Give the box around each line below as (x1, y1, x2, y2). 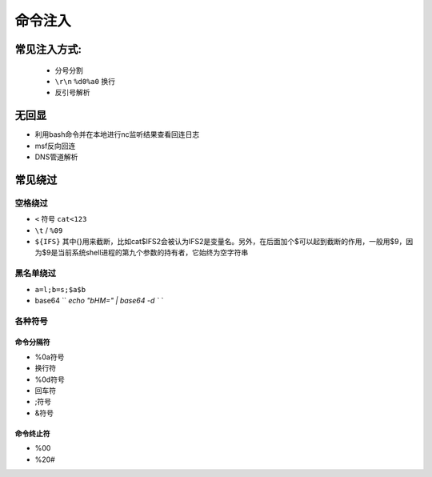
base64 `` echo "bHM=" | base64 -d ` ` (34, 295, 164, 305)
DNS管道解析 (34, 152, 78, 162)
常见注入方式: (14, 42, 82, 56)
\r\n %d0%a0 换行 (54, 76, 116, 86)
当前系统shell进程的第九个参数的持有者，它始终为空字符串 (57, 248, 249, 258)
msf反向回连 (34, 141, 76, 150)
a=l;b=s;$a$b (34, 285, 86, 294)
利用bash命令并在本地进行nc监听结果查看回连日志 (34, 130, 200, 139)
